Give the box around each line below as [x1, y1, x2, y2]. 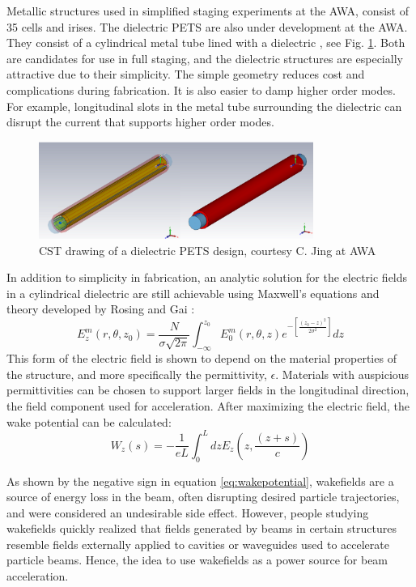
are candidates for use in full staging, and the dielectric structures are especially [6, 49, 403, 66]
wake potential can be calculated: [6, 413, 172, 430]
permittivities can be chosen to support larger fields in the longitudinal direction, [6, 381, 410, 398]
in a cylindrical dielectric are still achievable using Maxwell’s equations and [6, 284, 380, 301]
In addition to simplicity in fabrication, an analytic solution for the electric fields [6, 269, 408, 286]
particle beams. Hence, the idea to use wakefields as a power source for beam [6, 551, 388, 568]
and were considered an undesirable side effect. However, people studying [6, 504, 369, 521]
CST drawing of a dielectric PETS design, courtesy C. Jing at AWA [39, 241, 376, 258]
